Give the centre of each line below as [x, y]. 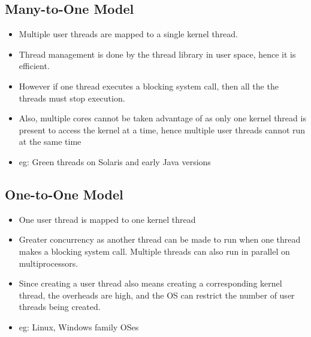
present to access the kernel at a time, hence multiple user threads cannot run [162, 129]
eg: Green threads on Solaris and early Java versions [115, 161]
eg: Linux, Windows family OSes [79, 326]
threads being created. [60, 307]
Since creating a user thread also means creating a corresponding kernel [150, 283]
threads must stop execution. [72, 98]
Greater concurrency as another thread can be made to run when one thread [160, 239]
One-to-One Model [64, 194]
